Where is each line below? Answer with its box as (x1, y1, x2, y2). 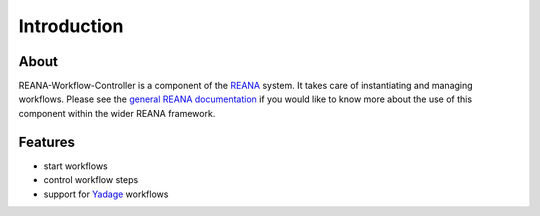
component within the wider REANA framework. (18, 107, 216, 119)
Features (18, 133, 75, 150)
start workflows (43, 160, 109, 172)
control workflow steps (43, 174, 139, 186)
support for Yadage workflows (43, 188, 169, 200)
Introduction (18, 15, 124, 37)
